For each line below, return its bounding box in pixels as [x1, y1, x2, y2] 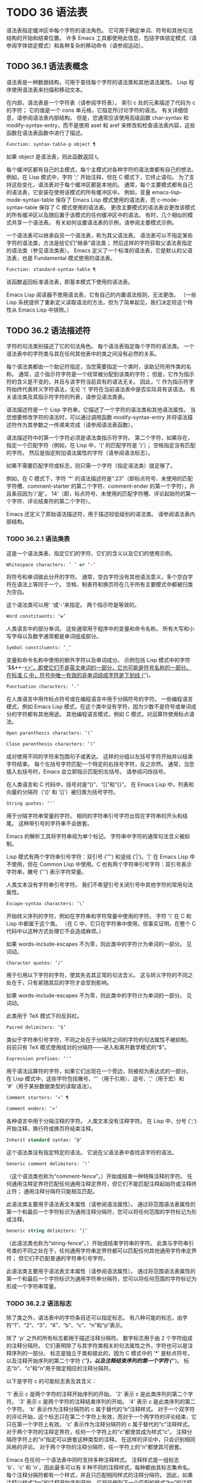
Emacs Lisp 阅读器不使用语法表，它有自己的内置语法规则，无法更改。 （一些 [6, 291, 197, 298]
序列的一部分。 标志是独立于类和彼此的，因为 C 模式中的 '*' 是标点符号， [11, 1349, 193, 1357]
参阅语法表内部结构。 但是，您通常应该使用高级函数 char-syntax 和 [22, 114, 189, 121]
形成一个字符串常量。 [6, 1282, 59, 1289]
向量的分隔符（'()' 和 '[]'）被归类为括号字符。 [6, 788, 119, 796]
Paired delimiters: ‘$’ [6, 1024, 66, 1030]
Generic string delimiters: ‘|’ [6, 1228, 88, 1234]
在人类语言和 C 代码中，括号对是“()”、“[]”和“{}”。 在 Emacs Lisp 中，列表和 [6, 781, 195, 788]
